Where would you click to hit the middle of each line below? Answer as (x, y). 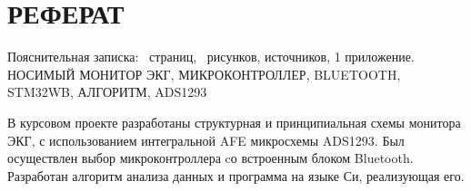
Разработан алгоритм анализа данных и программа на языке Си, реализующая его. (236, 175)
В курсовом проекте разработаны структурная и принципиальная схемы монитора (234, 122)
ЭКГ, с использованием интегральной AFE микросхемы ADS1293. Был (206, 140)
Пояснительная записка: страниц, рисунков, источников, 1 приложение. (211, 57)
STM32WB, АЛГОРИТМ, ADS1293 (107, 92)
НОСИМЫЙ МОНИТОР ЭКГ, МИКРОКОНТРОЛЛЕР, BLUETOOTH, (204, 74)
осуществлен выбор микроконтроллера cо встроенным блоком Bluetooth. (210, 158)
